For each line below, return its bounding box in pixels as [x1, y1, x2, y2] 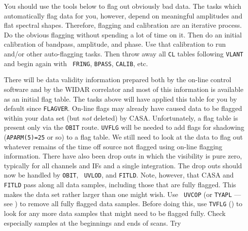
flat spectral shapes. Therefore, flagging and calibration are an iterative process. [4, 20, 242, 30]
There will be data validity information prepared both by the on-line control [4, 74, 231, 85]
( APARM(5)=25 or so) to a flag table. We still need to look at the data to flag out [4, 132, 243, 142]
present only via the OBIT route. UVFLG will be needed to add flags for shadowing [4, 122, 245, 132]
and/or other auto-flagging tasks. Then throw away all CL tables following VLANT [4, 49, 244, 59]
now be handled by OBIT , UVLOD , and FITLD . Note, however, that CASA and [4, 170, 234, 180]
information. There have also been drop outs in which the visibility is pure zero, [4, 151, 242, 161]
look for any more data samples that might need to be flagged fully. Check [4, 208, 226, 218]
